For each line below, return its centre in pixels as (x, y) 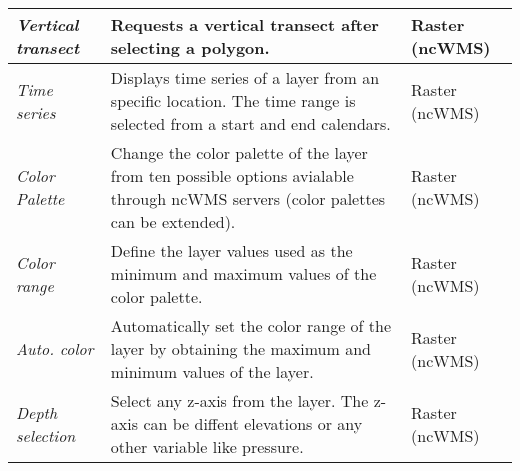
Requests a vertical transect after (244, 24)
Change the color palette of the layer (239, 152)
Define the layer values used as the (231, 250)
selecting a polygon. (190, 47)
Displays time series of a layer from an (245, 77)
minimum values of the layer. (212, 371)
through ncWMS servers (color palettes (248, 198)
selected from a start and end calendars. (250, 123)
